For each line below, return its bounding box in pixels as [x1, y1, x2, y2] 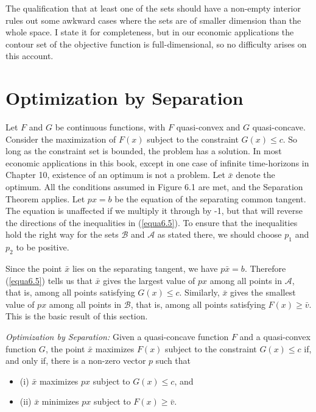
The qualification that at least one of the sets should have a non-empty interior [5, 2, 301, 14]
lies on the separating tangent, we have [72, 262, 218, 275]
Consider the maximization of [5, 132, 116, 145]
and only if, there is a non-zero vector [5, 354, 146, 367]
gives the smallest [230, 286, 296, 299]
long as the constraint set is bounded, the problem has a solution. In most [5, 144, 282, 157]
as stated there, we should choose [157, 228, 282, 241]
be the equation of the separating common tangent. [114, 192, 306, 205]
